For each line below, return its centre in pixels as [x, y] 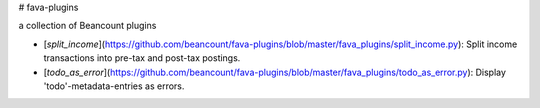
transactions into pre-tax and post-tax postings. [142, 58]
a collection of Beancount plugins [87, 26]
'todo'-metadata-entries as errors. [114, 86]
